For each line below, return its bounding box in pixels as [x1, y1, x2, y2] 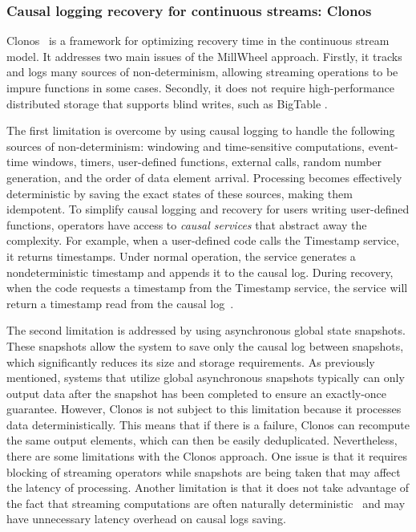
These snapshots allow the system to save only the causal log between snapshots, [6, 337, 404, 354]
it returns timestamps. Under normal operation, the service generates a [6, 247, 356, 264]
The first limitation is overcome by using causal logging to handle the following [6, 122, 395, 139]
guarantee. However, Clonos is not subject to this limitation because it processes [6, 400, 402, 417]
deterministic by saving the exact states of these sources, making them [6, 185, 353, 201]
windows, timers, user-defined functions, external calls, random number [31, 153, 382, 170]
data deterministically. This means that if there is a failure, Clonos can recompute [6, 416, 410, 433]
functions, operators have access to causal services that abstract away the [6, 216, 367, 233]
